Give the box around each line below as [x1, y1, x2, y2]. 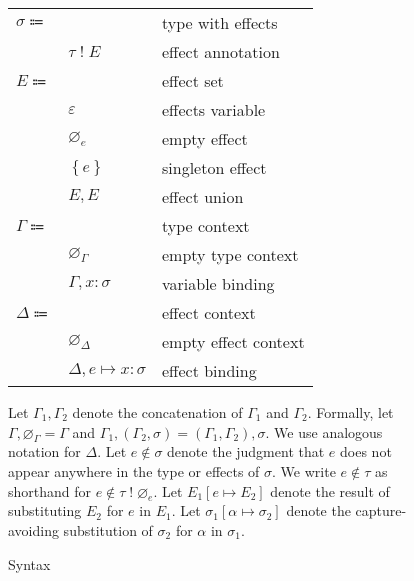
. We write [272, 460, 336, 481]
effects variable [162, 98, 266, 121]
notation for [8, 441, 81, 462]
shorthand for [8, 480, 92, 501]
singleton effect [162, 156, 267, 179]
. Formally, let [307, 402, 394, 422]
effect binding [162, 359, 257, 382]
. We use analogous [265, 421, 383, 442]
